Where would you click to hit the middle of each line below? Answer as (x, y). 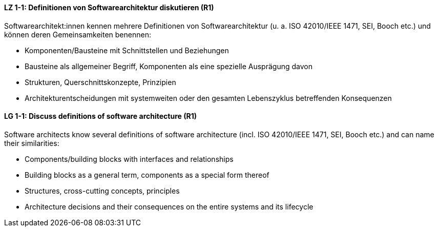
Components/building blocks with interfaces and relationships (129, 159)
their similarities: (32, 143)
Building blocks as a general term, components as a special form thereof (147, 175)
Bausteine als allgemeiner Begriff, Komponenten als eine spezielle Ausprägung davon (169, 66)
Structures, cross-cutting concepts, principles (102, 191)
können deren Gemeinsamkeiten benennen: (78, 34)
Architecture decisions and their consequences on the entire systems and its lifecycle (169, 206)
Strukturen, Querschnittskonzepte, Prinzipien (100, 82)
